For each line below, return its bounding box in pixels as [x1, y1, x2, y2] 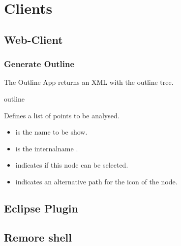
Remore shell [4, 229, 72, 245]
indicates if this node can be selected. [15, 160, 128, 170]
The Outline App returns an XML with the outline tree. [4, 77, 174, 87]
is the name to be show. [15, 127, 88, 137]
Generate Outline [4, 58, 74, 70]
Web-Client [4, 32, 63, 47]
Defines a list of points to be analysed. [4, 110, 120, 120]
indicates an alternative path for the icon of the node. [15, 176, 178, 186]
